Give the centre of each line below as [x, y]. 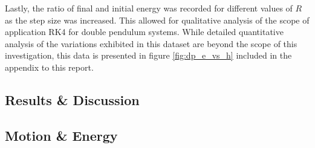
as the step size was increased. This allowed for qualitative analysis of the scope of [157, 20]
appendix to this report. [49, 67]
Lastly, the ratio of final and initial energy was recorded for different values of [149, 8]
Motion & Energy [61, 135]
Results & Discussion [72, 99]
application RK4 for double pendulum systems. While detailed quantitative [144, 32]
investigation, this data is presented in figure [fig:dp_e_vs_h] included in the [148, 55]
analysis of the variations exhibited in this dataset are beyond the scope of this [151, 43]
